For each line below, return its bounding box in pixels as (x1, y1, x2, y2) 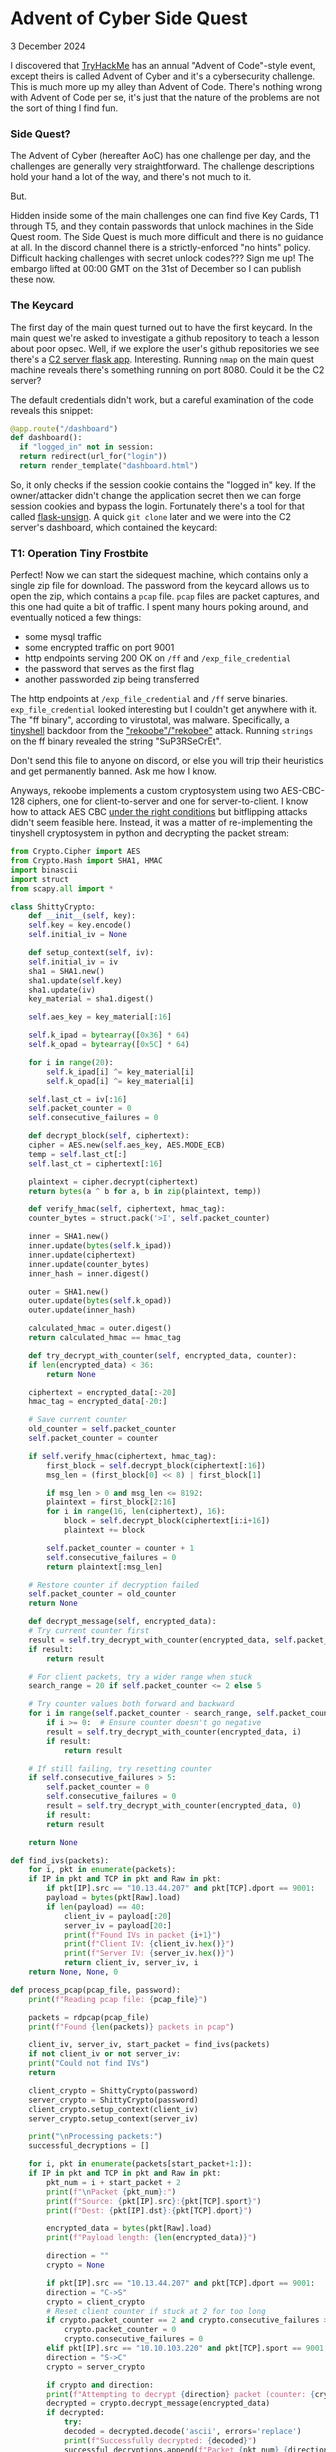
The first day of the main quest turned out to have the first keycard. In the (10, 321, 313, 333)
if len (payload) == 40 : (46, 1902, 145, 1912)
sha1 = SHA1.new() (28, 966, 105, 976)
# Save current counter (28, 1415, 128, 1425)
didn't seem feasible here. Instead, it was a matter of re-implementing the (10, 817, 313, 829)
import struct (10, 874, 70, 884)
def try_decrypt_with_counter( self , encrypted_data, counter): (28, 1350, 298, 1361)
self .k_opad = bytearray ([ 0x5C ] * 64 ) (28, 1040, 190, 1050)
